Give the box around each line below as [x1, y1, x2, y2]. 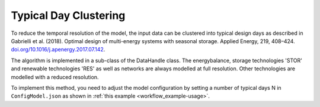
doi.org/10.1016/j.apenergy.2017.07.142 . [11, 46, 105, 53]
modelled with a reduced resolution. [11, 73, 99, 80]
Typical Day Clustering [11, 9, 126, 22]
